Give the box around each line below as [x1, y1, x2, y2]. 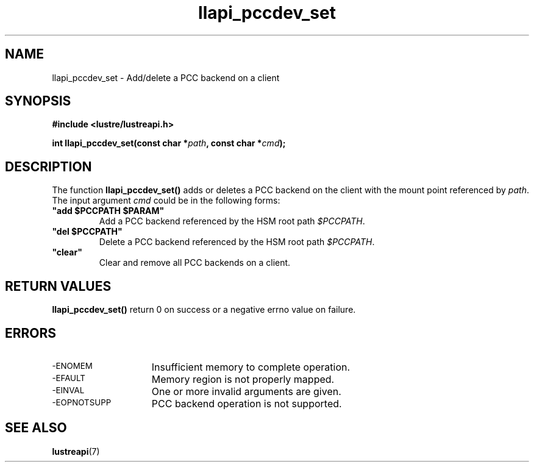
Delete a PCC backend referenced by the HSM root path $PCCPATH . [99, 237, 375, 248]
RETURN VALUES [5, 278, 112, 294]
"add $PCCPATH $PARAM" [52, 205, 165, 216]
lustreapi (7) [52, 446, 100, 457]
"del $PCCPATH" [52, 226, 123, 237]
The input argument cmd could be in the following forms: [52, 195, 280, 206]
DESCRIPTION [5, 159, 92, 174]
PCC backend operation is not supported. [151, 397, 342, 410]
